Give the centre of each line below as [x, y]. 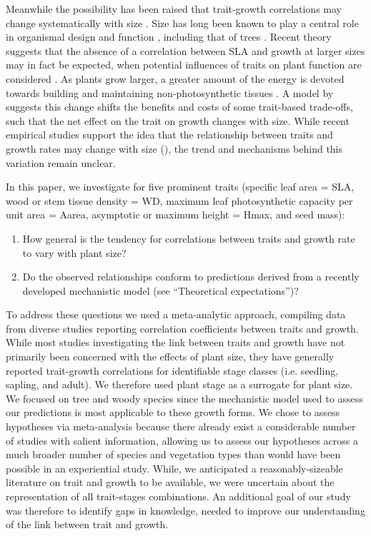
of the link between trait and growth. [87, 524]
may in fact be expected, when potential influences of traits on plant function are [184, 65]
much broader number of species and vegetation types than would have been [173, 454]
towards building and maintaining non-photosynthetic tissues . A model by [170, 92]
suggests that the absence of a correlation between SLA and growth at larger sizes [185, 50]
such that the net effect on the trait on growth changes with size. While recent [178, 120]
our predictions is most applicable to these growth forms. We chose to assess [173, 412]
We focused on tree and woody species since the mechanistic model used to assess [184, 398]
